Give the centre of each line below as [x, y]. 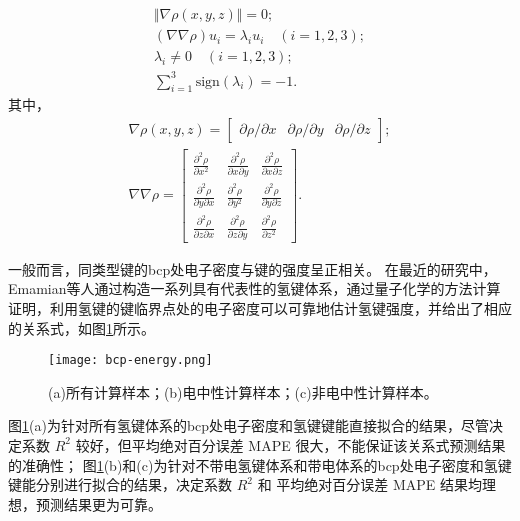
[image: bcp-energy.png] [130, 360]
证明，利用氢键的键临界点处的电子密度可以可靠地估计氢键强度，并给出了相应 [260, 307]
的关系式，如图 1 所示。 [81, 327]
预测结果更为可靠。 [98, 503]
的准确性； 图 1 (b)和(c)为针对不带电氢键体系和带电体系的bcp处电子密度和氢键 [260, 464]
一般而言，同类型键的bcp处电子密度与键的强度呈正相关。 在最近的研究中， [252, 268]
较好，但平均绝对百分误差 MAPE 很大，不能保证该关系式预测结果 [290, 444]
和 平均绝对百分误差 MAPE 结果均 [370, 484]
